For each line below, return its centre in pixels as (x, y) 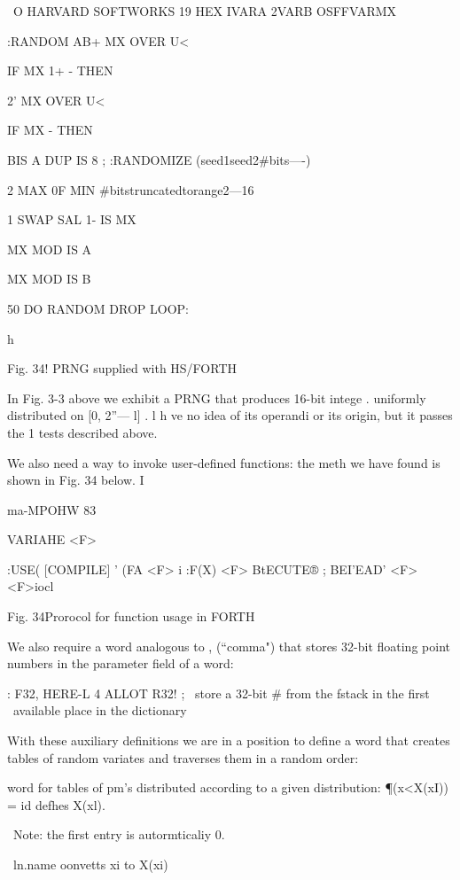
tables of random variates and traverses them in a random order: (183, 757)
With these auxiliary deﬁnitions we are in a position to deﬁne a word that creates (229, 740)
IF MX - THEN (50, 130)
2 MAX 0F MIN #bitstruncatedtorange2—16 (131, 189)
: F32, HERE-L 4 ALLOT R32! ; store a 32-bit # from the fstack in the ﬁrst (218, 693)
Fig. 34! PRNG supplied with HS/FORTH (122, 368)
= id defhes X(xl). (56, 804)
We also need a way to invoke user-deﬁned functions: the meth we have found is (224, 462)
